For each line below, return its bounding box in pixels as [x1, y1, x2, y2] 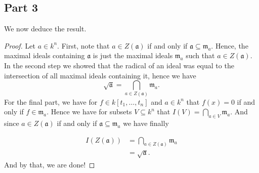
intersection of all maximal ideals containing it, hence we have [4, 70, 196, 80]
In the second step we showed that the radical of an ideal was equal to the [4, 60, 234, 70]
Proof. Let [4, 40, 35, 51]
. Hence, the [211, 40, 248, 51]
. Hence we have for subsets [47, 106, 132, 117]
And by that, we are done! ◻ [4, 159, 95, 169]
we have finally [123, 117, 169, 128]
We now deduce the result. [4, 23, 87, 34]
